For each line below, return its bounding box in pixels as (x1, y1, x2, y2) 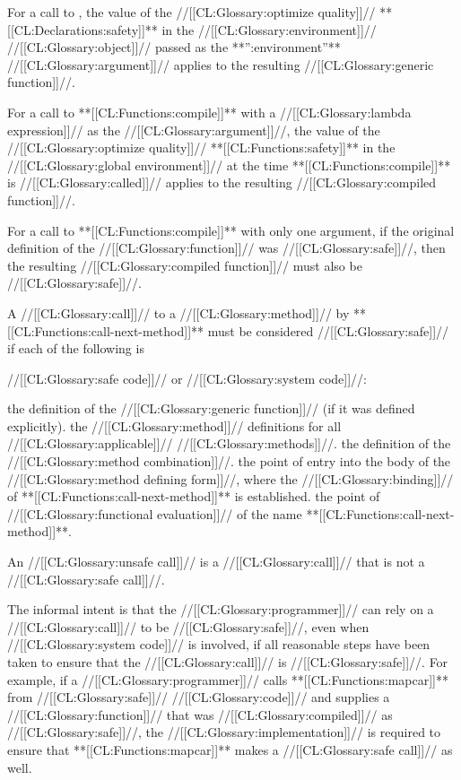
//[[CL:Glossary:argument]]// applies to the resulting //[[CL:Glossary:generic (7, 55, 434, 74)
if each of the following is (7, 339, 144, 358)
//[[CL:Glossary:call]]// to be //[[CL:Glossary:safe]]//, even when (7, 617, 370, 636)
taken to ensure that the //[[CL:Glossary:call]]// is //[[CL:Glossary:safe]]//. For (7, 653, 448, 671)
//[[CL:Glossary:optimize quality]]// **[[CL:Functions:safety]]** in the (7, 138, 396, 157)
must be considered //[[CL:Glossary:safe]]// (207, 321, 449, 340)
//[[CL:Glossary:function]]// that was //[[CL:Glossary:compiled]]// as (7, 705, 393, 724)
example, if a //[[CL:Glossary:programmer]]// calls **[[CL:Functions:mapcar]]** (7, 670, 448, 689)
